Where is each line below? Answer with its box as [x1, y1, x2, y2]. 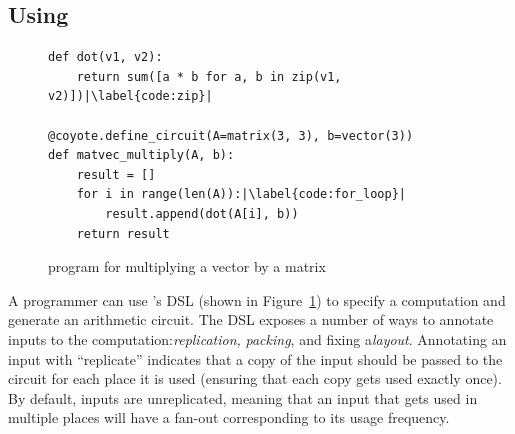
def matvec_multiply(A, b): [48, 148, 235, 163]
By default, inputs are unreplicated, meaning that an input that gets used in [8, 387, 478, 408]
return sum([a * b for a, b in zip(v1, [76, 69, 342, 84]
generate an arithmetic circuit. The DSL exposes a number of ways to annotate [8, 309, 494, 330]
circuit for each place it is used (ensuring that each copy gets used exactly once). [8, 368, 502, 389]
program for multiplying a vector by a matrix [48, 256, 326, 277]
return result [76, 226, 170, 241]
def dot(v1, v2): [48, 50, 163, 65]
